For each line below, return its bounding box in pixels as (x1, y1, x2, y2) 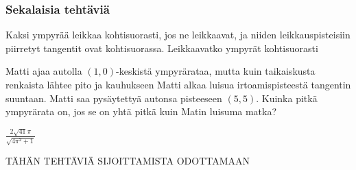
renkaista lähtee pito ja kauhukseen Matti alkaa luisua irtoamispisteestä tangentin (5, 77, 351, 91)
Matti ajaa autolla (5, 64, 82, 78)
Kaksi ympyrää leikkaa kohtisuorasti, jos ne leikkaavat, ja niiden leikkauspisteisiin (5, 27, 351, 42)
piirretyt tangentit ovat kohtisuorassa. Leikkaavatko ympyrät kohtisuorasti (5, 40, 318, 55)
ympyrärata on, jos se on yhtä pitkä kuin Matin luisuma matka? (5, 104, 277, 119)
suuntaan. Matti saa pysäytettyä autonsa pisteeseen (5, 90, 222, 105)
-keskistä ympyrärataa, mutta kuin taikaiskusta (116, 64, 316, 78)
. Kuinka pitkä (256, 90, 318, 105)
